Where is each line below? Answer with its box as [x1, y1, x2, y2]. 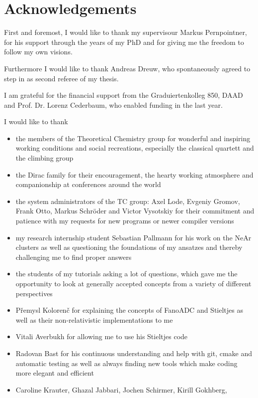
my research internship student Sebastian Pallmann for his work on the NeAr [15, 232, 252, 242]
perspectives [15, 288, 53, 298]
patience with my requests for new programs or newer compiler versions [15, 215, 234, 226]
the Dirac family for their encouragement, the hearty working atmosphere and [15, 169, 254, 180]
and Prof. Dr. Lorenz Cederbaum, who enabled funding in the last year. [4, 99, 223, 110]
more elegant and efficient [15, 368, 94, 378]
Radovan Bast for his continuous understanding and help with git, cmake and [15, 348, 253, 358]
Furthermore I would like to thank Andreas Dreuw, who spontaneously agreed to [4, 63, 251, 73]
